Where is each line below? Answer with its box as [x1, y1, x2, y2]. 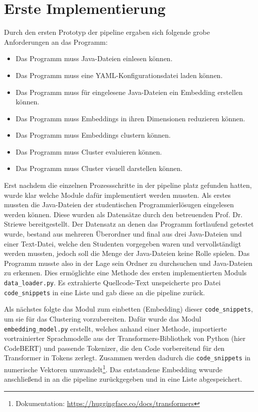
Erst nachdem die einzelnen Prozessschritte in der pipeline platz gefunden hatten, [4, 180, 252, 190]
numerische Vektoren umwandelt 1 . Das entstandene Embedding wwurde [4, 363, 223, 374]
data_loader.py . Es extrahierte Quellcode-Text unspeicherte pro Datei [4, 277, 221, 287]
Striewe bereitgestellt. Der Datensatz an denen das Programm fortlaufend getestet [4, 219, 254, 229]
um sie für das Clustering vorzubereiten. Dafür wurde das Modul [4, 313, 201, 324]
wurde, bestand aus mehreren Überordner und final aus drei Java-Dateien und [4, 229, 242, 239]
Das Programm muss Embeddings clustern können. [15, 130, 171, 140]
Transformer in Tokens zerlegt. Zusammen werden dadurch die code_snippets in [4, 352, 251, 363]
